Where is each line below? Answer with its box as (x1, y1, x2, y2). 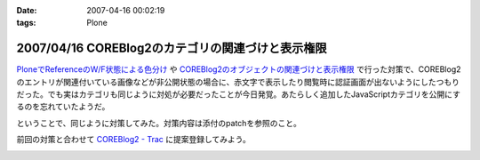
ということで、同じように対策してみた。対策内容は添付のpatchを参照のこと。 (16, 117, 301, 128)
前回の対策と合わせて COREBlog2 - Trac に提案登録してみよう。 (16, 134, 251, 145)
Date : (16, 5, 37, 15)
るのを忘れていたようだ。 (16, 101, 110, 112)
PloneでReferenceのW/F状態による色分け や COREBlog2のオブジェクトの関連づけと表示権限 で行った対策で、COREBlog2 (16, 64, 461, 75)
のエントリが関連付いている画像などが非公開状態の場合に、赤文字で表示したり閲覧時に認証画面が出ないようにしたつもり (16, 76, 460, 87)
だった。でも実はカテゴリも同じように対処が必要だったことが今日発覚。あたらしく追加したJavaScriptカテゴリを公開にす (16, 89, 461, 100)
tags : (16, 18, 36, 28)
